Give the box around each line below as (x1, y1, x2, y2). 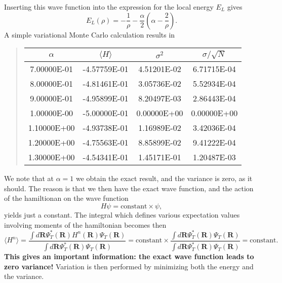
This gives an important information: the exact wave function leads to (4, 251, 254, 262)
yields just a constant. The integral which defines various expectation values (4, 209, 240, 220)
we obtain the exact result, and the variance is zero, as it (75, 173, 253, 184)
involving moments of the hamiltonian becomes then (4, 219, 167, 230)
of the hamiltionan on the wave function (4, 193, 129, 203)
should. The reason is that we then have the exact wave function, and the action (4, 183, 254, 193)
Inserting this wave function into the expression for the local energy (4, 2, 214, 12)
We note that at (4, 173, 54, 184)
